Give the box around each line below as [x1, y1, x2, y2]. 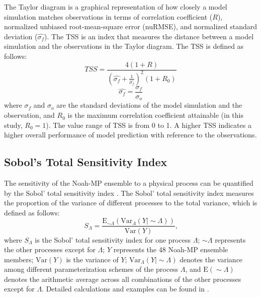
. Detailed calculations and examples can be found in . [42, 283, 209, 294]
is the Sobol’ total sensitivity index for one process [35, 234, 191, 245]
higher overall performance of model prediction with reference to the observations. [4, 129, 257, 140]
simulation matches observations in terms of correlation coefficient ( [4, 11, 213, 22]
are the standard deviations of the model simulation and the [56, 100, 242, 110]
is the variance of [66, 254, 119, 264]
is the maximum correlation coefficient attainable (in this [67, 110, 243, 120]
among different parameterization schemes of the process [4, 264, 179, 274]
